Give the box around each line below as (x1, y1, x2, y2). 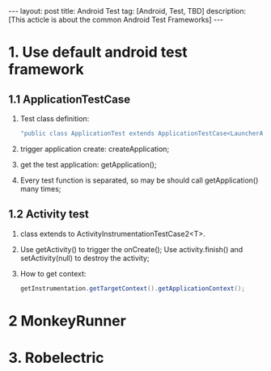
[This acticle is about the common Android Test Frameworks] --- (8, 15, 224, 24)
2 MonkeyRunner (8, 311, 127, 330)
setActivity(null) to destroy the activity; (19, 253, 150, 263)
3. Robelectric (8, 348, 104, 367)
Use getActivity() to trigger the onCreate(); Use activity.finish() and (19, 244, 243, 254)
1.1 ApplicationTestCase (8, 92, 131, 106)
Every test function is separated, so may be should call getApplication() (19, 175, 259, 185)
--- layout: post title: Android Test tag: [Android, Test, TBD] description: (8, 6, 247, 15)
